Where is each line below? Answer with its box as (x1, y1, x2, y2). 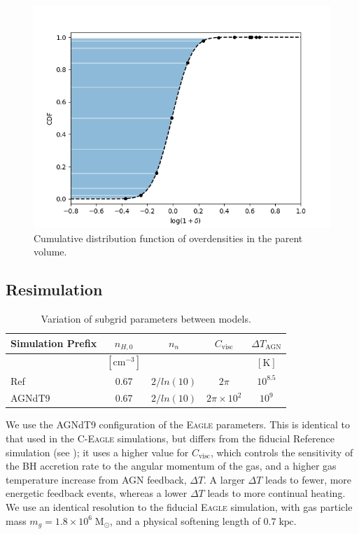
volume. (34, 244, 67, 259)
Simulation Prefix (10, 336, 97, 350)
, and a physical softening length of (110, 513, 260, 528)
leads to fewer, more (265, 472, 352, 486)
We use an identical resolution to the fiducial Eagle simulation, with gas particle (6, 500, 353, 514)
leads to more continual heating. (207, 486, 346, 500)
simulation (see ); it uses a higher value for (6, 444, 189, 459)
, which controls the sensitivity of (210, 444, 353, 459)
